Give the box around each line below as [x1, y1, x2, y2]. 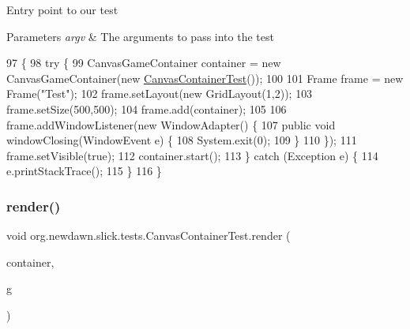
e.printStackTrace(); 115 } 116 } [6, 163, 162, 179]
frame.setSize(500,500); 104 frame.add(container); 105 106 [6, 100, 287, 117]
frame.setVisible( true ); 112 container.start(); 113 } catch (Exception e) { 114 [6, 147, 378, 163]
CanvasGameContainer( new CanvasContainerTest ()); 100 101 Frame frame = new [6, 69, 404, 86]
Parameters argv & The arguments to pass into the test [6, 28, 274, 44]
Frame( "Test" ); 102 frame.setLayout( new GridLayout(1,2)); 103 [6, 85, 313, 102]
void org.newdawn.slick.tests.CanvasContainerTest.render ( [6, 227, 291, 244]
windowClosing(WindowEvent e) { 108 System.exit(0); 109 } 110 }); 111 [6, 132, 357, 148]
